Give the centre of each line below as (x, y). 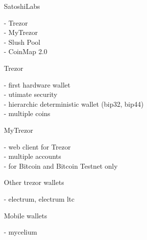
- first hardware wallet (37, 84)
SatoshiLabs (22, 6)
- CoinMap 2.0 (26, 51)
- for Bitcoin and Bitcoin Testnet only (61, 165)
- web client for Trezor (37, 146)
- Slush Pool (22, 42)
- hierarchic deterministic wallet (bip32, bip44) (74, 104)
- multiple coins (27, 113)
